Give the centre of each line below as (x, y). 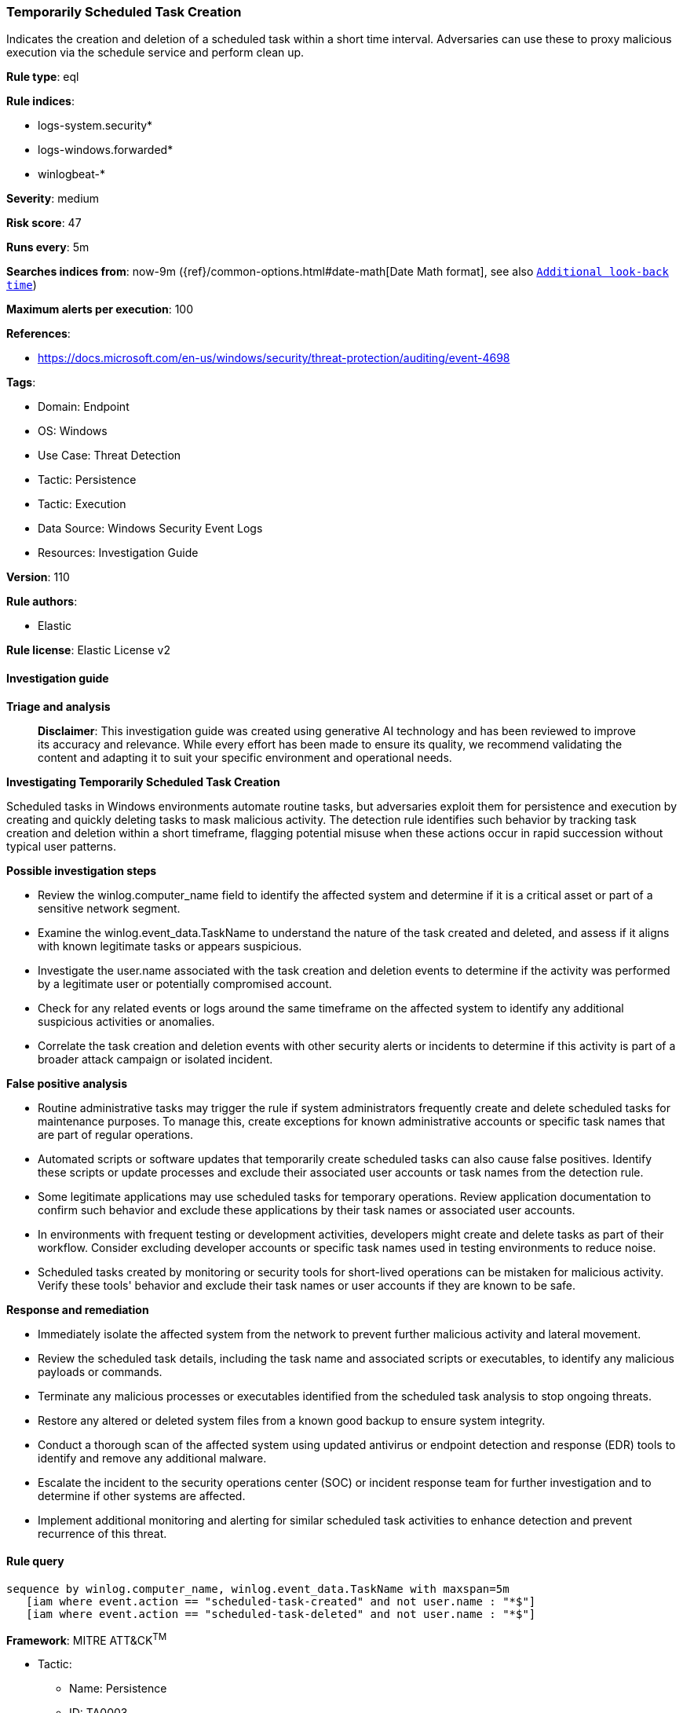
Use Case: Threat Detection (110, 456)
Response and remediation (78, 1309)
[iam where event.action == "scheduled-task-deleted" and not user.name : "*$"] (281, 1614)
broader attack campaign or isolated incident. (155, 1059)
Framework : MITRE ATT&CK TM (87, 1639)
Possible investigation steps (82, 870)
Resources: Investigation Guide (118, 553)
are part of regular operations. (115, 1134)
